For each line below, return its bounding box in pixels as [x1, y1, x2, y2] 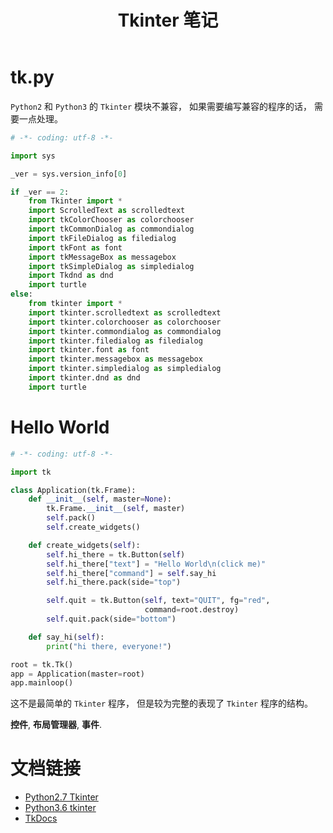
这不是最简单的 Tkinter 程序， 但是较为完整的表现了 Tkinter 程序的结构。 [10, 697, 313, 710]
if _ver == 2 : [10, 187, 70, 197]
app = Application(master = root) [10, 669, 145, 679]
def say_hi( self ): [28, 632, 105, 642]
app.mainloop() [10, 678, 74, 688]
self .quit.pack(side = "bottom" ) [46, 614, 177, 624]
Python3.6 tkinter [24, 802, 97, 814]
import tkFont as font [28, 242, 123, 253]
